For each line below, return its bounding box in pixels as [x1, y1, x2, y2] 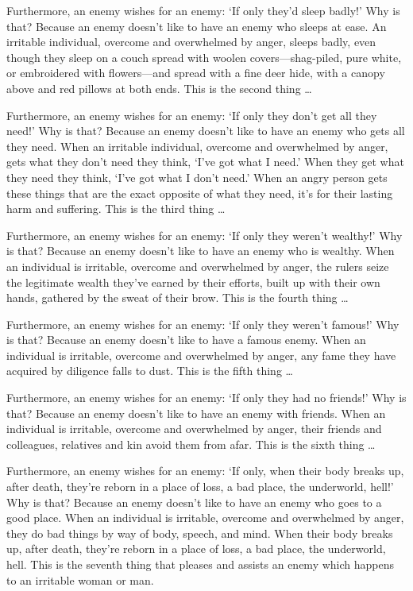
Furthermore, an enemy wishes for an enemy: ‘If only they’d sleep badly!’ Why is [6, 2, 400, 18]
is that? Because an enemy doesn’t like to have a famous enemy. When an [6, 331, 366, 348]
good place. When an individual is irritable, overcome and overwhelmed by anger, [6, 509, 404, 526]
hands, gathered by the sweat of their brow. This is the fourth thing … [6, 289, 349, 306]
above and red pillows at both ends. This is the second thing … [6, 79, 312, 96]
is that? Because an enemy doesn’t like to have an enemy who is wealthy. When [6, 242, 395, 259]
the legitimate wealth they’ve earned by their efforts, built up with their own [6, 273, 380, 290]
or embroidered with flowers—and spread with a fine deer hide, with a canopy [6, 64, 385, 81]
